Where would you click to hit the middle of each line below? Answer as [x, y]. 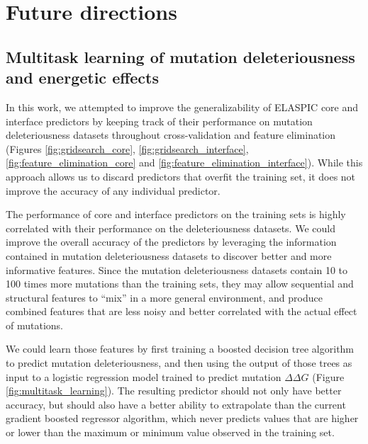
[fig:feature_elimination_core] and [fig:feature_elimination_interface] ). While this [184, 163]
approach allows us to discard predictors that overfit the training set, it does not [181, 176]
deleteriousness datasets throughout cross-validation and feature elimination [171, 135]
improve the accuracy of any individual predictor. [113, 190]
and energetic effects [83, 78]
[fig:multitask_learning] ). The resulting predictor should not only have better [174, 391]
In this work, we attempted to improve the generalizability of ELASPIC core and [182, 107]
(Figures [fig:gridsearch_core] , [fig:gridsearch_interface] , [127, 148]
